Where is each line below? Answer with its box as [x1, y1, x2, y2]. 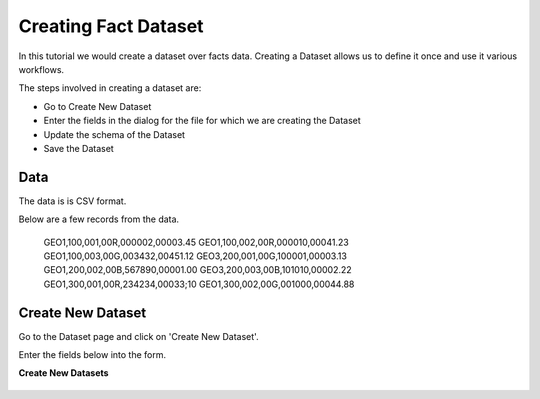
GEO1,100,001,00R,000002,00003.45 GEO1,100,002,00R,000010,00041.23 [43, 236, 349, 248]
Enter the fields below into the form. [18, 349, 167, 361]
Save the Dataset [43, 142, 114, 154]
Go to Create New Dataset [43, 100, 152, 112]
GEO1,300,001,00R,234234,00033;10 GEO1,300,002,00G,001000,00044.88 [43, 278, 355, 290]
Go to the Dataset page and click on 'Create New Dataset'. [18, 330, 259, 342]
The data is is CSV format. [18, 195, 127, 207]
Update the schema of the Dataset [43, 128, 185, 140]
